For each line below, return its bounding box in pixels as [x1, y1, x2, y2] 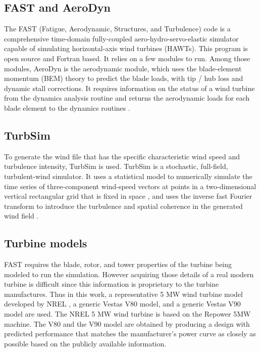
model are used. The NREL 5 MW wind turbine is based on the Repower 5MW [4, 309, 251, 319]
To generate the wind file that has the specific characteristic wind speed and [4, 151, 240, 161]
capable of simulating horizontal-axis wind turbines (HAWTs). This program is [4, 43, 248, 54]
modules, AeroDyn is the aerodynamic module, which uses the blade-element [4, 63, 242, 73]
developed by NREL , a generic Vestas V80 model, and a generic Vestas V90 [4, 298, 241, 309]
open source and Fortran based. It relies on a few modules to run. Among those [4, 53, 250, 63]
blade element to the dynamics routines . [4, 102, 130, 113]
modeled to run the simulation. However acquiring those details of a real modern [4, 269, 254, 279]
